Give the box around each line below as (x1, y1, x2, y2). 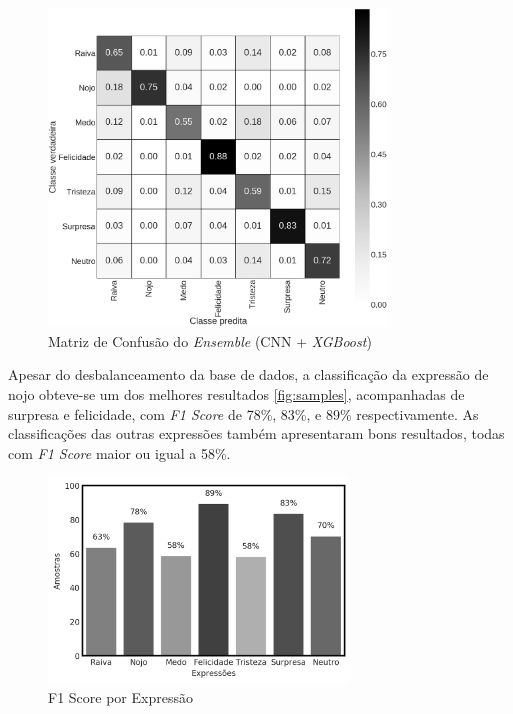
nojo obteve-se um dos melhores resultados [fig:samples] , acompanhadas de (8, 384, 465, 404)
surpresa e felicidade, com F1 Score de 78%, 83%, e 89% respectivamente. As (8, 403, 479, 424)
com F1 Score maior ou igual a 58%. (8, 442, 231, 463)
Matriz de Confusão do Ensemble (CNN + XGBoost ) (48, 330, 372, 351)
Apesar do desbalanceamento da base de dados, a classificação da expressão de (8, 364, 489, 385)
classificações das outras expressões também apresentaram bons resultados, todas (8, 423, 505, 444)
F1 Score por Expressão (48, 687, 193, 708)
